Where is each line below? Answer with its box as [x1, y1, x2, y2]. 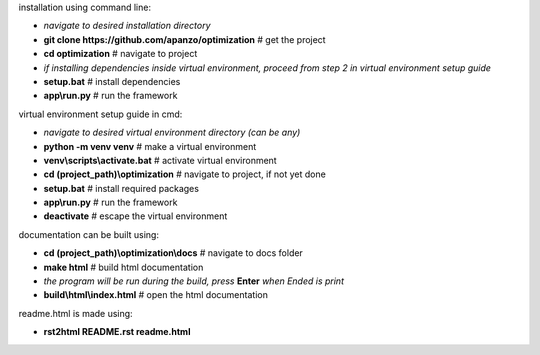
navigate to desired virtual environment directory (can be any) [43, 126, 301, 139]
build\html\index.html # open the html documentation [43, 289, 269, 301]
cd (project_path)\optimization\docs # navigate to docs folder [43, 247, 304, 259]
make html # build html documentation [43, 261, 204, 273]
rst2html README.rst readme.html [43, 326, 191, 338]
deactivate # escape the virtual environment [43, 210, 228, 222]
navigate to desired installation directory [43, 20, 211, 32]
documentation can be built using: [18, 228, 160, 240]
